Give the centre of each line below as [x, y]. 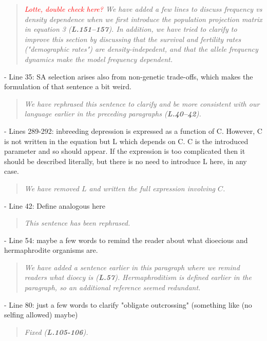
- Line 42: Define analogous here [55, 205]
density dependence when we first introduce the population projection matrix [143, 19]
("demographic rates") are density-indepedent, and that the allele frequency [141, 49]
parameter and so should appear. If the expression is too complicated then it [125, 151]
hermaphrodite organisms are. [51, 250]
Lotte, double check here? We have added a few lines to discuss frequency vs [143, 9]
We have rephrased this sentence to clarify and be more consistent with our [142, 103]
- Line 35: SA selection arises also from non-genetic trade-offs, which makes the [129, 76]
